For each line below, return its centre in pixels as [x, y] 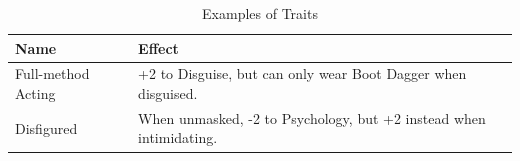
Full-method [52, 73]
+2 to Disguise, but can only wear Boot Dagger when [302, 73]
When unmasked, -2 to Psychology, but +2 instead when [312, 117]
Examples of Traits [260, 13]
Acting [35, 93]
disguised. [168, 93]
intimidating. [178, 137]
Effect [158, 47]
